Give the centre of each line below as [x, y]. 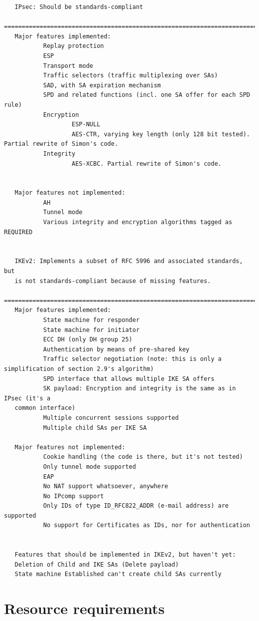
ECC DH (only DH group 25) [88, 340]
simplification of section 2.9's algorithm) [79, 369]
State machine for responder [91, 320]
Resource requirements [84, 608]
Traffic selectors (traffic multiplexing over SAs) [130, 76]
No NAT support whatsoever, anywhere [106, 486]
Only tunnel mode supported [89, 466]
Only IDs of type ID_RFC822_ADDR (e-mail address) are [136, 506]
